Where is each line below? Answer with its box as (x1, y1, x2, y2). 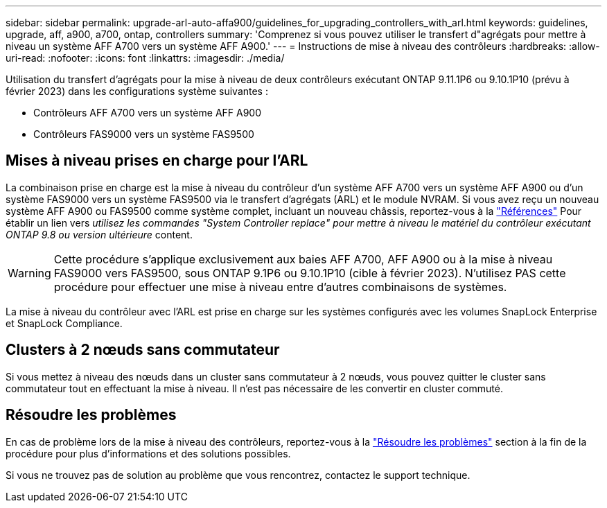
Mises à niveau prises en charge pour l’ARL (6, 152, 308, 170)
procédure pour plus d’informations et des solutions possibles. (6, 447, 291, 459)
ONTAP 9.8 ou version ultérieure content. (6, 228, 193, 240)
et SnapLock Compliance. (6, 317, 123, 329)
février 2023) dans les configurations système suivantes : (6, 85, 268, 97)
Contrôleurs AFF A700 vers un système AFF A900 (33, 107, 262, 119)
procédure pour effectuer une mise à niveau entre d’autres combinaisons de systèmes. (53, 279, 507, 294)
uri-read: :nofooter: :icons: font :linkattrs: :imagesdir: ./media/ (6, 52, 285, 64)
